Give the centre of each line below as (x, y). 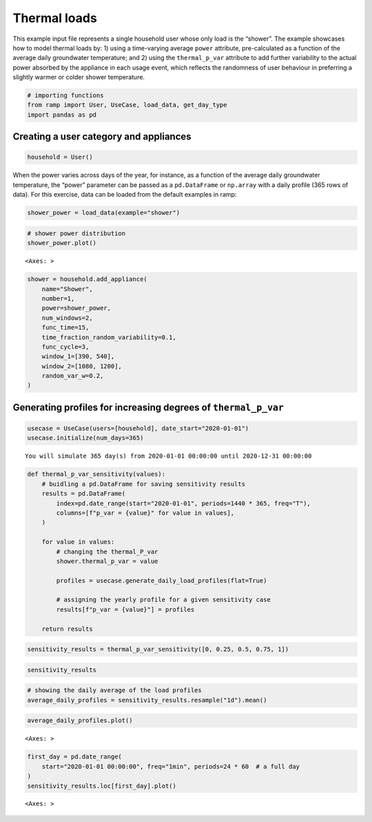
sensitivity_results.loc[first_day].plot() (102, 786)
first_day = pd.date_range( (74, 757)
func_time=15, (65, 327)
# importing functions (65, 96)
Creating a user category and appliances (102, 137)
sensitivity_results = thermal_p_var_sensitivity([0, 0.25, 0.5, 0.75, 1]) (158, 649)
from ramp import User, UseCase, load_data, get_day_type (127, 105)
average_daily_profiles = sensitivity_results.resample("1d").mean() (147, 700)
